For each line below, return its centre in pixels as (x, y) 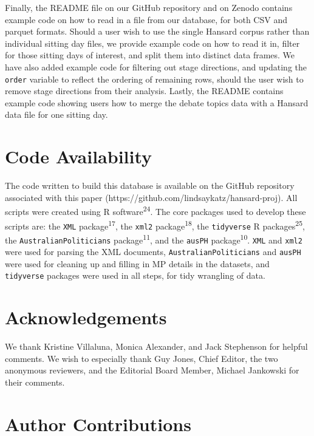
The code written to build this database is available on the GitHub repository (150, 186)
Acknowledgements (86, 317)
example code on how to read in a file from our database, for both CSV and (146, 19)
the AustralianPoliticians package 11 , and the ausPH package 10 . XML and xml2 (154, 239)
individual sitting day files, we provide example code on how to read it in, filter (152, 43)
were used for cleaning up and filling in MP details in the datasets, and (137, 263)
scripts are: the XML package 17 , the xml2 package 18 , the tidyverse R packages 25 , (155, 225)
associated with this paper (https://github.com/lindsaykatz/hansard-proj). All (151, 197)
